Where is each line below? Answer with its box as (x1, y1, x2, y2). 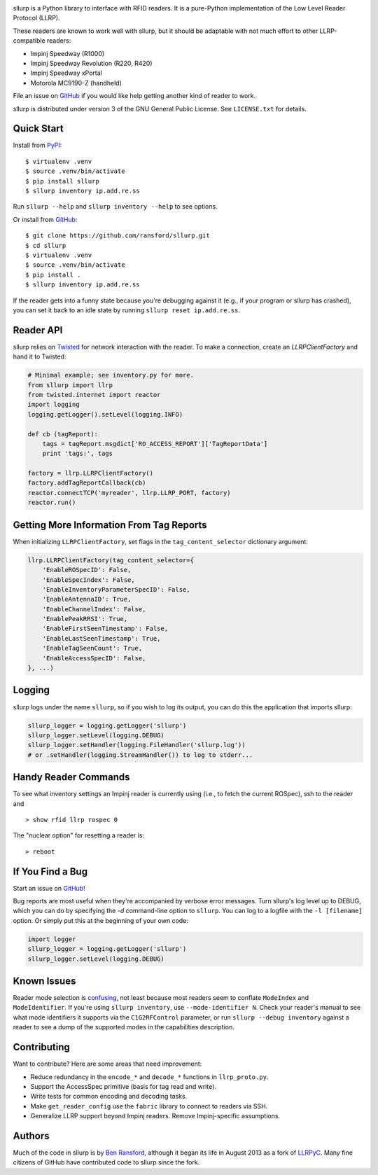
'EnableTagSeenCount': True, (42, 644, 143, 653)
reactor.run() (27, 499, 76, 507)
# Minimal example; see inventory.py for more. (27, 371, 194, 380)
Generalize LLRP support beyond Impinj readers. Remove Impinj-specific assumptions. (30, 1112, 280, 1120)
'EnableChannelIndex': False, (42, 605, 146, 613)
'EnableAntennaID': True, (42, 595, 132, 604)
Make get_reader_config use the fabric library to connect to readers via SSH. (30, 1101, 268, 1110)
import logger (27, 935, 76, 943)
